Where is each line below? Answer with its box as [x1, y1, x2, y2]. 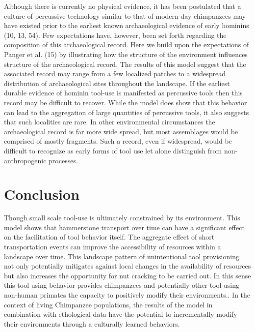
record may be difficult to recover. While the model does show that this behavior [4, 97, 247, 107]
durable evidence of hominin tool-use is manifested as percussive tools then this [4, 88, 243, 98]
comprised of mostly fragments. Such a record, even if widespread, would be [4, 136, 232, 146]
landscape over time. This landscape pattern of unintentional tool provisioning [4, 251, 239, 261]
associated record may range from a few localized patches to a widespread [4, 68, 226, 79]
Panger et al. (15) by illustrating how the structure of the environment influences [4, 49, 248, 59]
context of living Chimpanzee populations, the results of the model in [4, 299, 213, 309]
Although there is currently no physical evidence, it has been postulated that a [4, 1, 241, 11]
